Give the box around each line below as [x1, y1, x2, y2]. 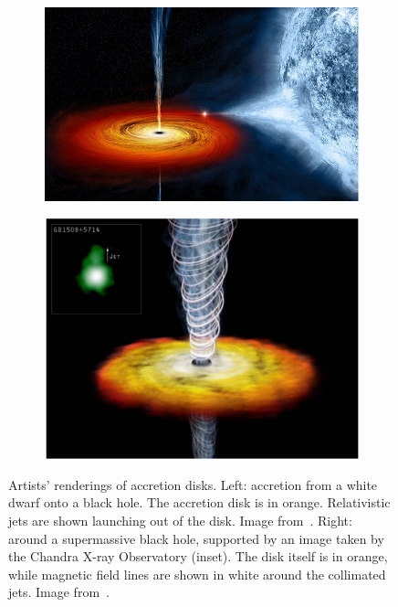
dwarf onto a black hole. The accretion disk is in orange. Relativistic [8, 493, 391, 512]
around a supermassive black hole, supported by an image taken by [8, 528, 384, 548]
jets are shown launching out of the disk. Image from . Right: [8, 510, 352, 529]
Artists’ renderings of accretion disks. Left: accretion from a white [8, 474, 378, 494]
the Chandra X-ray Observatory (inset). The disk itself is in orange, [8, 547, 388, 566]
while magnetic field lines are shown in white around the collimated [8, 564, 386, 583]
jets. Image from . [8, 582, 110, 602]
